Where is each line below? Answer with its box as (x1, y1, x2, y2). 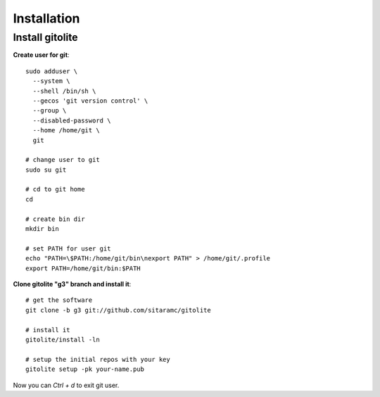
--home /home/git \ (32, 127, 100, 134)
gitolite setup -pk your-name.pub (25, 365, 144, 373)
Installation (13, 11, 80, 26)
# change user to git (25, 156, 100, 164)
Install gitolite (13, 31, 78, 44)
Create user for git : (13, 51, 70, 59)
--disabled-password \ (32, 116, 111, 125)
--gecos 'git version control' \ (32, 96, 148, 105)
